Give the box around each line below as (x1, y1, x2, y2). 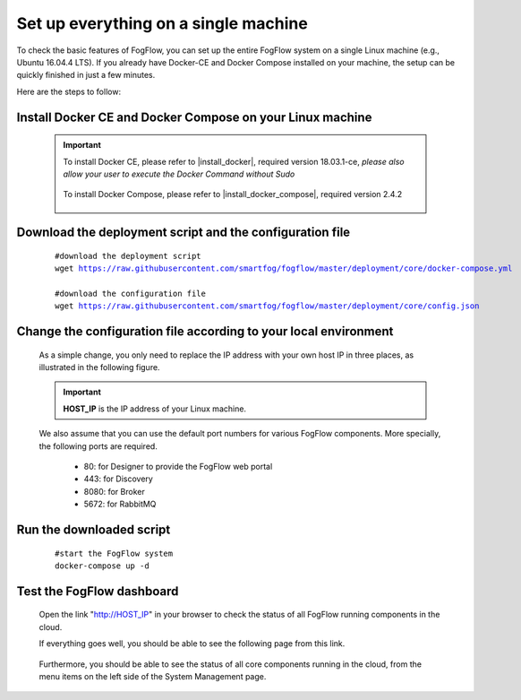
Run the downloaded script (16, 523, 171, 537)
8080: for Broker (83, 486, 145, 497)
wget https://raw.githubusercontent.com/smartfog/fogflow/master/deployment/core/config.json (55, 301, 480, 311)
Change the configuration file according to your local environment (16, 324, 394, 340)
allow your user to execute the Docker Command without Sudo (63, 169, 295, 179)
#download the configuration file (55, 288, 206, 298)
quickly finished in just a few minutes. (16, 70, 156, 81)
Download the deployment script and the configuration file (16, 225, 351, 240)
